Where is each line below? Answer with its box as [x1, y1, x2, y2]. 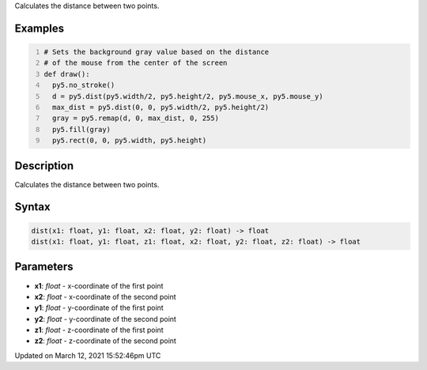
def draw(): [43, 70, 90, 78]
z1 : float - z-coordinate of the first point [34, 325, 164, 335]
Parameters [14, 260, 74, 274]
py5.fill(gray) [51, 125, 111, 134]
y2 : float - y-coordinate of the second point [34, 314, 177, 323]
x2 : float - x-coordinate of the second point [34, 292, 177, 301]
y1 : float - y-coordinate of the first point [34, 303, 164, 312]
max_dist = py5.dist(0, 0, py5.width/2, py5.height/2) [51, 103, 270, 111]
